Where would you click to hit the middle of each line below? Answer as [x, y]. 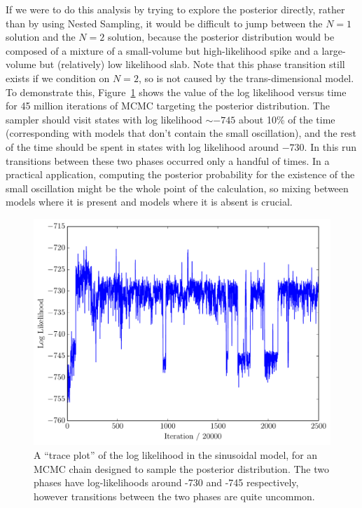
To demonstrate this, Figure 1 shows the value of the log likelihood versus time [176, 92]
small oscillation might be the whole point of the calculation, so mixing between [177, 188]
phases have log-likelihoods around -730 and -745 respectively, [166, 482]
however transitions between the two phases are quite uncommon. [174, 496]
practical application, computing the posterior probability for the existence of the [180, 174]
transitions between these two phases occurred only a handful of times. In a [168, 160]
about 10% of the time [287, 119]
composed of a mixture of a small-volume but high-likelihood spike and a [162, 50]
